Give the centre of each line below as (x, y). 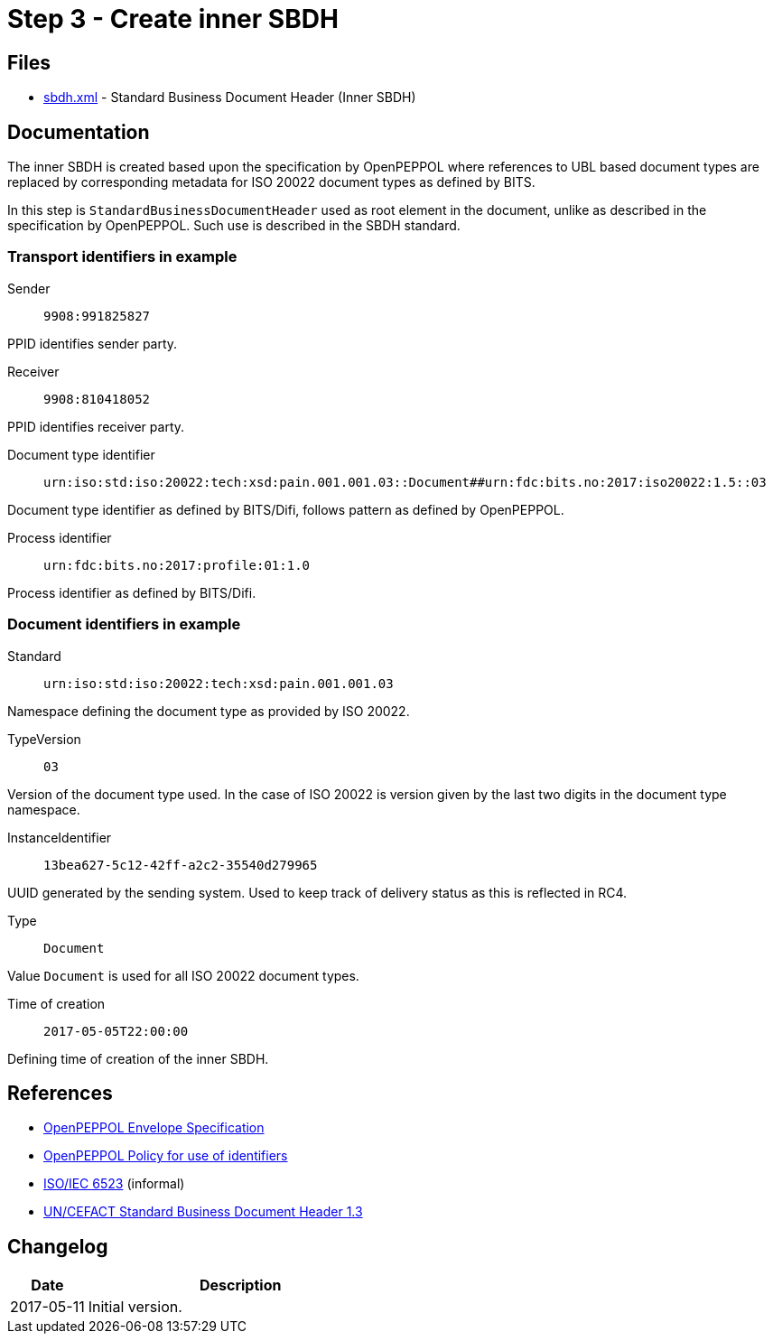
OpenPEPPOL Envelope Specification (154, 1128)
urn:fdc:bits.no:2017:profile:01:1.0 (177, 565)
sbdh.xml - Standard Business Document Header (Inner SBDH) (230, 98)
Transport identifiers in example (122, 257)
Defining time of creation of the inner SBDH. (138, 1058)
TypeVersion (44, 739)
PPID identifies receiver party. (96, 426)
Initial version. (135, 1307)
